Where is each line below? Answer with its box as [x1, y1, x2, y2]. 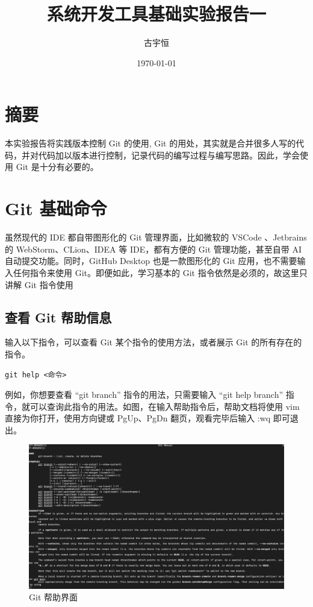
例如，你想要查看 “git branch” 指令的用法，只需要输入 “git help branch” [5, 388, 284, 401]
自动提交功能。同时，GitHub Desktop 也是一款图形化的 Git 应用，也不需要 [5, 254, 297, 267]
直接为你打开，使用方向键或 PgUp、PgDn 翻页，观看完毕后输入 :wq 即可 [5, 412, 290, 424]
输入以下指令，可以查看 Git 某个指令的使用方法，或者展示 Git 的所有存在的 [5, 336, 302, 348]
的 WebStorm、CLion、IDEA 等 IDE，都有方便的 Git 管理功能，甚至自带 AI [5, 242, 302, 255]
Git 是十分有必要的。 [16, 160, 99, 173]
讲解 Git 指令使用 [5, 278, 73, 291]
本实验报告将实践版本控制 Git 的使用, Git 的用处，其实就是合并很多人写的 [5, 137, 296, 149]
